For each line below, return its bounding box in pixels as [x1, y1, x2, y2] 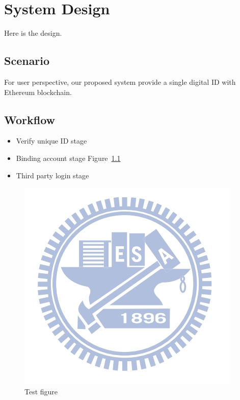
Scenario [4, 53, 50, 68]
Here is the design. [4, 28, 62, 38]
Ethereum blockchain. [4, 86, 72, 97]
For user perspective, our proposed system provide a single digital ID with [4, 76, 236, 87]
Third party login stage [16, 170, 89, 180]
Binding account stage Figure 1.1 [16, 152, 121, 163]
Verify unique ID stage [16, 135, 87, 146]
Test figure [24, 386, 58, 396]
